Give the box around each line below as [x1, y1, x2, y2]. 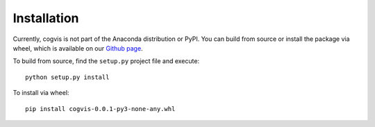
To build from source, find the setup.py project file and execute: [12, 57, 200, 65]
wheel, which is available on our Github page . [12, 44, 143, 52]
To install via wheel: [12, 89, 69, 97]
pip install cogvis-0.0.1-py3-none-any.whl [25, 105, 176, 112]
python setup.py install [25, 73, 110, 81]
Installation [12, 10, 79, 26]
